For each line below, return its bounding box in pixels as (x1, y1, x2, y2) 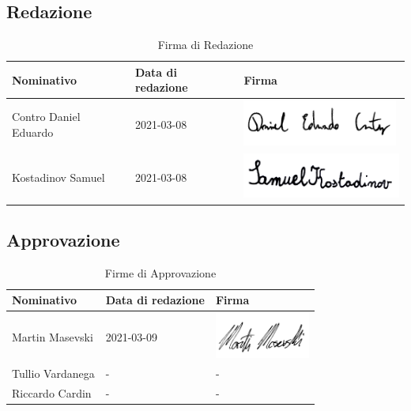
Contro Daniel (12, 108, 81, 125)
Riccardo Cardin (12, 384, 92, 401)
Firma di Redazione (157, 36, 254, 53)
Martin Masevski (12, 329, 93, 345)
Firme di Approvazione (104, 264, 217, 281)
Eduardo (12, 123, 54, 140)
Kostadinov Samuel (12, 168, 105, 185)
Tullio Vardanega (12, 364, 95, 381)
